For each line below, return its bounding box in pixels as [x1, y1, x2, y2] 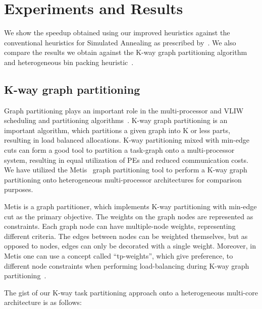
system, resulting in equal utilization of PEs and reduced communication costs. [4, 154, 248, 165]
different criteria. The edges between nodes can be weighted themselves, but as [4, 230, 248, 241]
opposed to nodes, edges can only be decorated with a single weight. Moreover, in [4, 240, 256, 251]
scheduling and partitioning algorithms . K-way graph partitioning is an [4, 115, 228, 126]
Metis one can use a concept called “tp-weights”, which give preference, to [4, 251, 233, 261]
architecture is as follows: [4, 297, 82, 307]
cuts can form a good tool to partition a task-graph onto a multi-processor [4, 145, 235, 155]
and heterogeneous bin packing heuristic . [4, 56, 134, 67]
